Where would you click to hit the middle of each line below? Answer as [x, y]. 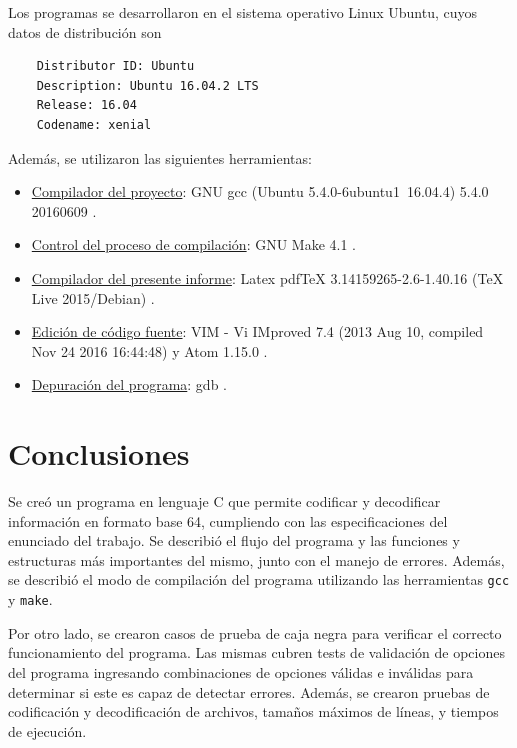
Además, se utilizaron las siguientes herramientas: [160, 157]
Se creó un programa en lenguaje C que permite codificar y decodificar [224, 501]
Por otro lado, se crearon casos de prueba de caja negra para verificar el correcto [255, 632]
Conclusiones [99, 453]
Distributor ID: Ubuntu [115, 66]
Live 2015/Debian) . [93, 297]
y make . [30, 599]
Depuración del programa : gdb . [129, 384]
